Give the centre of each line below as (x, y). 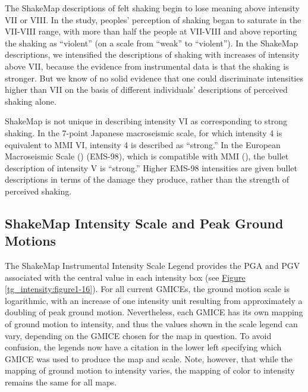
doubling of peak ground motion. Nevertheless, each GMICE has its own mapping (154, 312)
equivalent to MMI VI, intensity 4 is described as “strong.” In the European (143, 144)
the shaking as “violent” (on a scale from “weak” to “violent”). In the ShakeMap (152, 43)
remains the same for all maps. (61, 382)
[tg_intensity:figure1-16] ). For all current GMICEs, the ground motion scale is (147, 289)
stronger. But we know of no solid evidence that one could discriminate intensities (154, 78)
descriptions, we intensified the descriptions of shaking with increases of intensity (152, 54)
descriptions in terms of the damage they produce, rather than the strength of (147, 179)
